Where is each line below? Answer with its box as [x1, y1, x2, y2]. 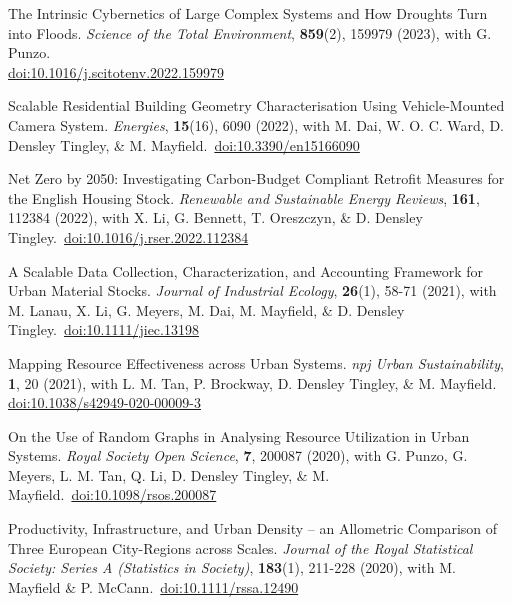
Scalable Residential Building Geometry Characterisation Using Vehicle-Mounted [8, 95, 505, 116]
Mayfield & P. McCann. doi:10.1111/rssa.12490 [8, 576, 299, 597]
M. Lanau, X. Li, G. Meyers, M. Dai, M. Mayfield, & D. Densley [8, 299, 405, 320]
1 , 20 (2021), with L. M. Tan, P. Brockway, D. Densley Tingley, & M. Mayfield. [8, 372, 497, 393]
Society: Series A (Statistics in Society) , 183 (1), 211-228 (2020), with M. [8, 557, 456, 578]
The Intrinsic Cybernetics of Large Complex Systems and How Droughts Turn [8, 3, 488, 23]
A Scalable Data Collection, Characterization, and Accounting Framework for [8, 260, 484, 281]
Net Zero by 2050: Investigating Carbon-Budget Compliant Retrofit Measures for [8, 168, 505, 189]
